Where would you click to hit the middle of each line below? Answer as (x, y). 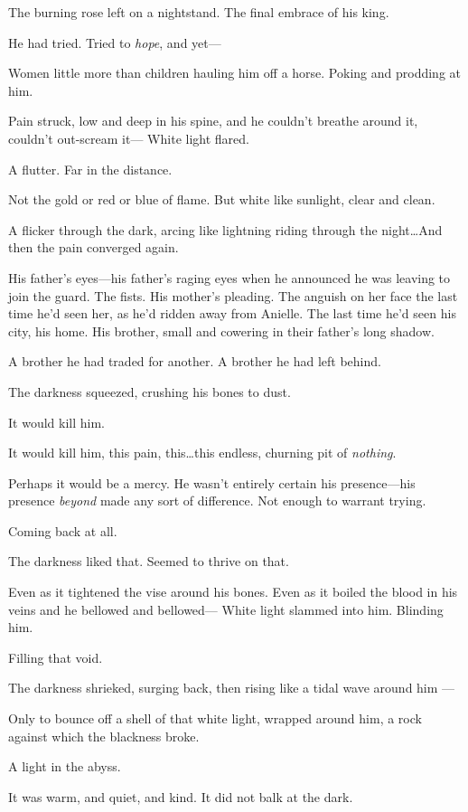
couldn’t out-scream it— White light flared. (129, 138)
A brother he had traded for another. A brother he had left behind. (195, 361)
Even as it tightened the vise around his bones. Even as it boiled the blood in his (233, 592)
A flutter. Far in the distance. (90, 169)
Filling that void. (56, 657)
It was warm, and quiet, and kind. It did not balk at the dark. (181, 796)
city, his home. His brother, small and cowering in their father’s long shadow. (221, 330)
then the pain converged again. (94, 247)
